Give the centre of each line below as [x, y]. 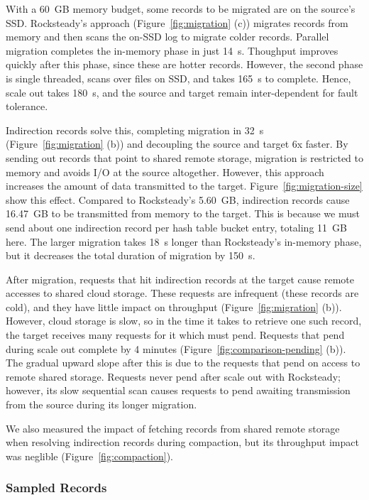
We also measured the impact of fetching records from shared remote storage [173, 428]
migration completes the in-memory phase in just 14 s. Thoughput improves [172, 50]
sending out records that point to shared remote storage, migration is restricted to [184, 157]
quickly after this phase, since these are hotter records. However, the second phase [184, 64]
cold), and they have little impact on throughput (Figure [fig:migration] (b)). [174, 306]
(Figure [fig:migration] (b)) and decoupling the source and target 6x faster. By [177, 144]
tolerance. [27, 106]
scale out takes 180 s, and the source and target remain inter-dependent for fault [182, 92]
